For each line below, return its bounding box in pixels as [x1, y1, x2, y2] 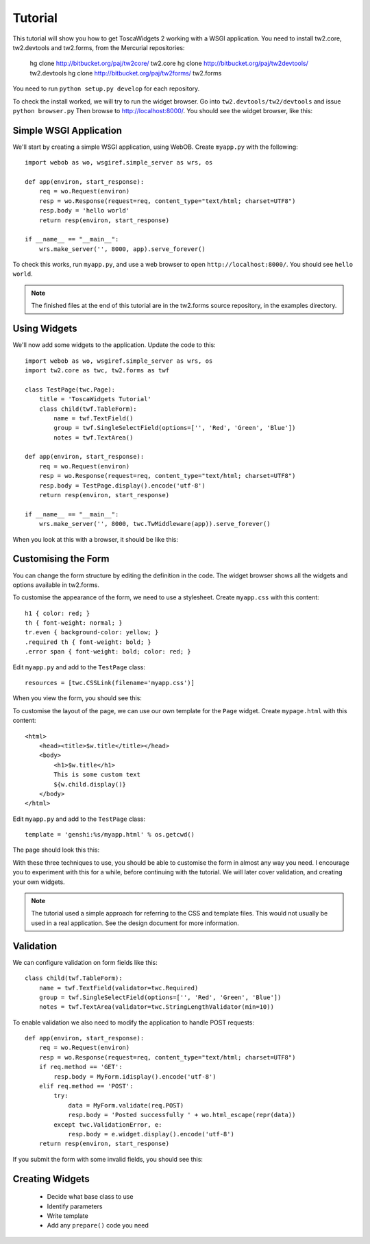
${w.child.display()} [53, 780, 127, 788]
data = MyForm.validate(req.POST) [68, 1101, 184, 1109]
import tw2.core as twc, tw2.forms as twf [25, 366, 170, 374]
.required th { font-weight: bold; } [25, 638, 152, 646]
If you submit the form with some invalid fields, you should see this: [12, 1155, 203, 1163]
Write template [47, 1211, 88, 1220]
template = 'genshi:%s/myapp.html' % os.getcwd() [25, 830, 195, 839]
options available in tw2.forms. [12, 580, 99, 589]
